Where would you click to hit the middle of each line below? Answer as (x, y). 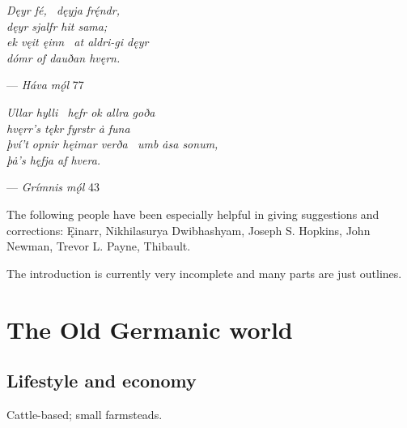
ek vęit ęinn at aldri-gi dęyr (78, 42)
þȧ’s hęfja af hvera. (54, 159)
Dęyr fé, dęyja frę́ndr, (63, 10)
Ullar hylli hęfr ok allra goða (81, 111)
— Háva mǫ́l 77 (45, 85)
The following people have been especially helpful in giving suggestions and (193, 214)
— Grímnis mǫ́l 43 (53, 187)
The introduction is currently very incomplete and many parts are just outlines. (204, 273)
